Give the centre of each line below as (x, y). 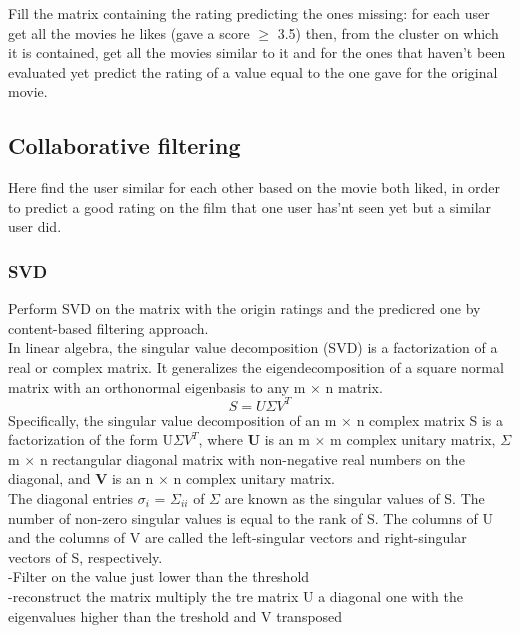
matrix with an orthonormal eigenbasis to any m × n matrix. (195, 386)
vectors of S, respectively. (85, 556)
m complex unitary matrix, (413, 439)
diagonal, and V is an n (81, 478)
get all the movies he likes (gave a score (129, 32)
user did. (35, 226)
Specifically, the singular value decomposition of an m (172, 419)
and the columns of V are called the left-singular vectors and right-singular (237, 537)
